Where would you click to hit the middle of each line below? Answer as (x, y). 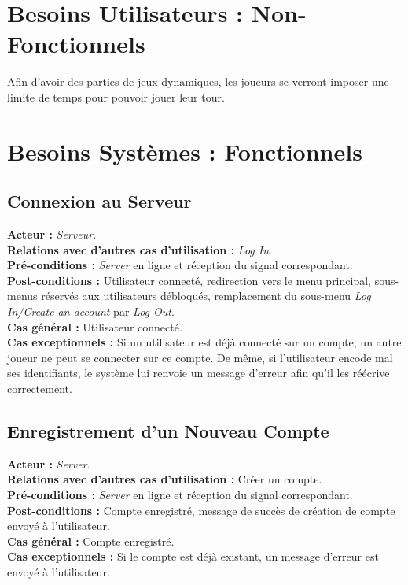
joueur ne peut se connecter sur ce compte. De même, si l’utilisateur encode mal (200, 357)
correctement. (40, 389)
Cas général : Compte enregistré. (91, 541)
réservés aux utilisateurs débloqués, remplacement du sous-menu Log (206, 296)
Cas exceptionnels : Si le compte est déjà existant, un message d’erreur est (193, 556)
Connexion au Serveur (99, 201)
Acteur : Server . (49, 463)
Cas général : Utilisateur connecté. (95, 326)
